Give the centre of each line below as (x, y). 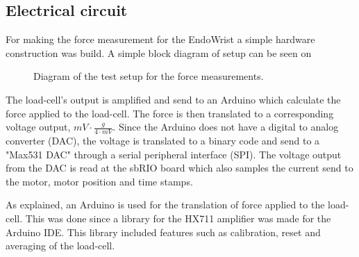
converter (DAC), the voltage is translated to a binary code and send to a (163, 140)
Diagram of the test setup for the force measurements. (149, 76)
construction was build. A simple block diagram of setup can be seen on (159, 52)
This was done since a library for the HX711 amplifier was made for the (178, 218)
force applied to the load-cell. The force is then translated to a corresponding (170, 113)
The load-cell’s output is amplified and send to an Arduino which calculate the (173, 99)
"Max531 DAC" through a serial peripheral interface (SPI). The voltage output (174, 154)
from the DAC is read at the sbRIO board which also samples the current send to (179, 168)
